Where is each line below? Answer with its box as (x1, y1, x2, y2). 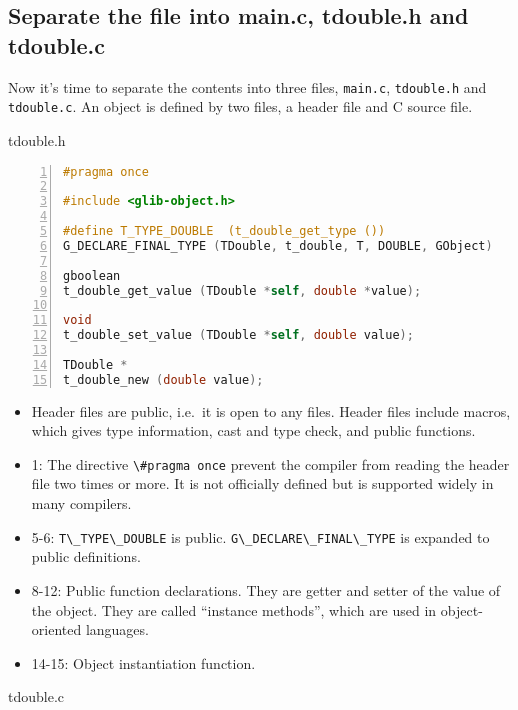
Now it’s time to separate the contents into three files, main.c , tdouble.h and (8, 76, 487, 97)
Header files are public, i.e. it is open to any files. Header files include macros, (31, 400, 511, 421)
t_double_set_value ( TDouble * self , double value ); (63, 328, 414, 343)
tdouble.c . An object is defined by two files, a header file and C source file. (8, 96, 473, 117)
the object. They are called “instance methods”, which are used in (31, 599, 437, 620)
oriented (31, 619, 82, 640)
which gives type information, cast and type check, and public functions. (31, 420, 476, 441)
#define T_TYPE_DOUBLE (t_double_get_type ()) (63, 224, 386, 238)
